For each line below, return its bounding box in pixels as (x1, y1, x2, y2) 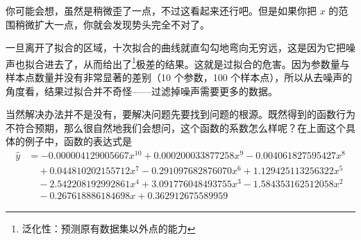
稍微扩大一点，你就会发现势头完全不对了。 (15, 17, 210, 31)
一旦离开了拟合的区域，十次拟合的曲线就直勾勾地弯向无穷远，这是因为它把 (6, 40, 346, 55)
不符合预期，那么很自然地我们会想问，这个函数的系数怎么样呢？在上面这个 (6, 120, 346, 135)
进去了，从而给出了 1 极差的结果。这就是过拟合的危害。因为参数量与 (44, 54, 350, 71)
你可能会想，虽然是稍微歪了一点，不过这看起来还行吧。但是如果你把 (6, 3, 317, 17)
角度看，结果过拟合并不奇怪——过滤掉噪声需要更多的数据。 (6, 83, 278, 98)
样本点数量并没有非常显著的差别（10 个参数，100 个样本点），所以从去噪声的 (6, 70, 353, 85)
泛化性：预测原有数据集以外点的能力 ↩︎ (22, 221, 196, 236)
